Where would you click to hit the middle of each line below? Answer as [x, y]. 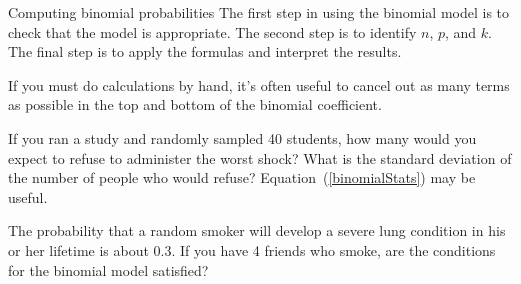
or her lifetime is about [78, 249]
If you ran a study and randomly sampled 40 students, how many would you [242, 137]
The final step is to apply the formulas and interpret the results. [205, 51]
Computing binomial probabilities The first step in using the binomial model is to [259, 12]
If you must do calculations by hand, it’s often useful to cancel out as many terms [259, 84]
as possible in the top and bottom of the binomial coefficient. [195, 104]
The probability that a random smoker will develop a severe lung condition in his [257, 230]
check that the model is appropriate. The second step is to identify [212, 31]
